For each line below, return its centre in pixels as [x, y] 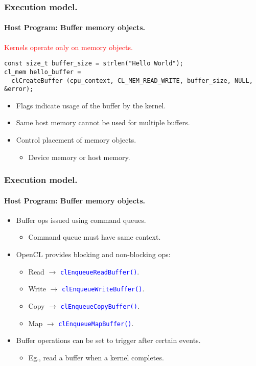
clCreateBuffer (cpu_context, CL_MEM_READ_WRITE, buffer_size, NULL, [132, 81]
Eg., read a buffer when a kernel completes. [96, 357]
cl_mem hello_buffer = [43, 72]
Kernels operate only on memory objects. [68, 47]
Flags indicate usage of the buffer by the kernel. [91, 105]
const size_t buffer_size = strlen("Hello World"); [94, 64]
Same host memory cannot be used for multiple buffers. [103, 122]
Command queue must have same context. [95, 237]
